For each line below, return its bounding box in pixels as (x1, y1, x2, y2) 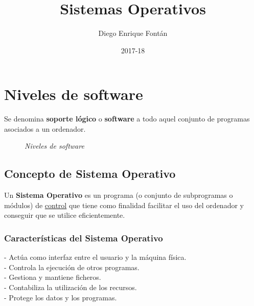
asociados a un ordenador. (4, 123, 86, 134)
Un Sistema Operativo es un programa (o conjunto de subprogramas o (4, 190, 233, 200)
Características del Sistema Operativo (4, 231, 163, 244)
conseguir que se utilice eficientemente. (4, 210, 125, 220)
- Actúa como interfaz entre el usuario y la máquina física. (4, 252, 187, 262)
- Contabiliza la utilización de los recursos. (4, 282, 137, 293)
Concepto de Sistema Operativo (4, 166, 176, 181)
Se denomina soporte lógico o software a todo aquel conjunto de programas (4, 113, 250, 124)
